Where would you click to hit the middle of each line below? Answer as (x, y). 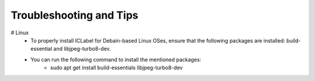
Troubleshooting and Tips (74, 15)
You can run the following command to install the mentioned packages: (116, 59)
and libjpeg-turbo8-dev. (82, 49)
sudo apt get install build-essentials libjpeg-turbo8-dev (117, 68)
